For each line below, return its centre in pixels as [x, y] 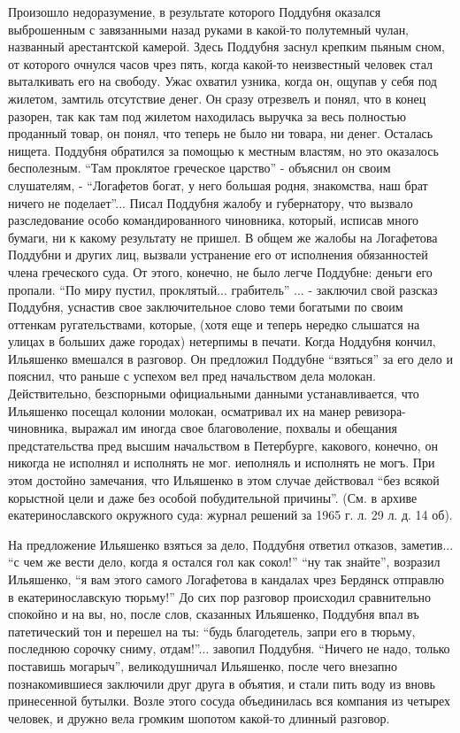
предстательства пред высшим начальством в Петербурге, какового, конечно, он [223, 445]
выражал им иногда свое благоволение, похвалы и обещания [234, 428]
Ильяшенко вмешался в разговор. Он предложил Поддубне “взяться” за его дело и [230, 358]
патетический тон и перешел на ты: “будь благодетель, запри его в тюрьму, [212, 631]
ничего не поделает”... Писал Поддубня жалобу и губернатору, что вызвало [211, 202]
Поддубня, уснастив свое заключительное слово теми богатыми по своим [206, 307]
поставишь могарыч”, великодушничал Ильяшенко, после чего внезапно [203, 665]
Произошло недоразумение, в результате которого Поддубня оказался [195, 12]
